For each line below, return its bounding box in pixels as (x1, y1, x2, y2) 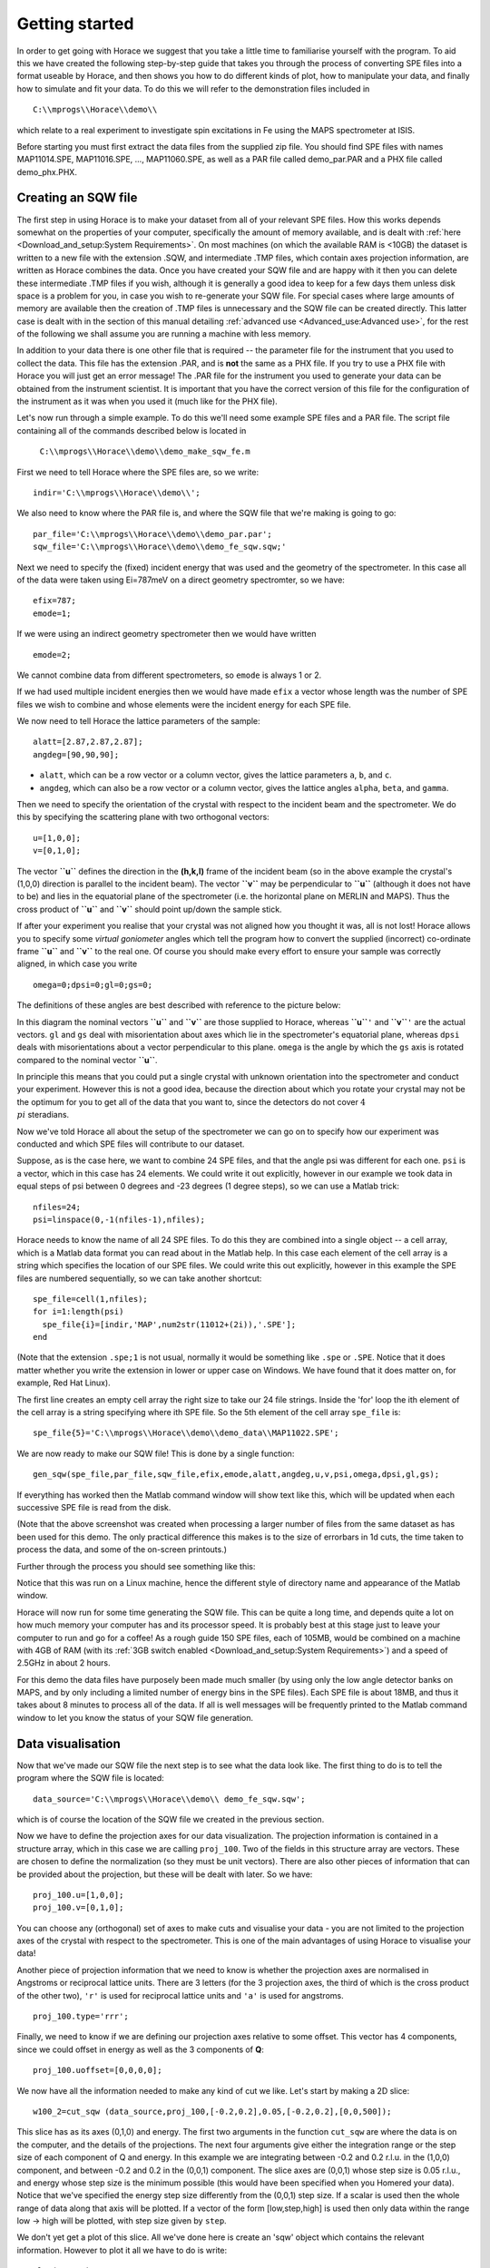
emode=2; (33, 650, 72, 660)
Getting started (16, 14, 134, 34)
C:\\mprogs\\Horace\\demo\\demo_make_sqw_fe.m (39, 446, 250, 457)
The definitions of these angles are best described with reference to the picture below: (16, 1000, 341, 1011)
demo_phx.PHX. (16, 166, 77, 177)
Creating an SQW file (16, 191, 138, 206)
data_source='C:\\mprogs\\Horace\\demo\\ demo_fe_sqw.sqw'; (33, 1794, 306, 1804)
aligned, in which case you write (16, 958, 138, 970)
